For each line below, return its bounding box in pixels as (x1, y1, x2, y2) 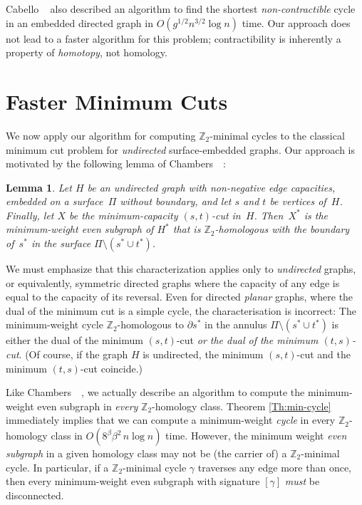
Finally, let (6, 207, 54, 222)
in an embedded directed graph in (6, 15, 153, 30)
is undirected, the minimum (143, 347, 264, 362)
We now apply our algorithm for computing (6, 127, 196, 142)
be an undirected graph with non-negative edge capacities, (87, 179, 336, 194)
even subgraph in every (37, 398, 138, 413)
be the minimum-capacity (69, 207, 178, 222)
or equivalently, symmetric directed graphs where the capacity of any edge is (6, 275, 340, 290)
